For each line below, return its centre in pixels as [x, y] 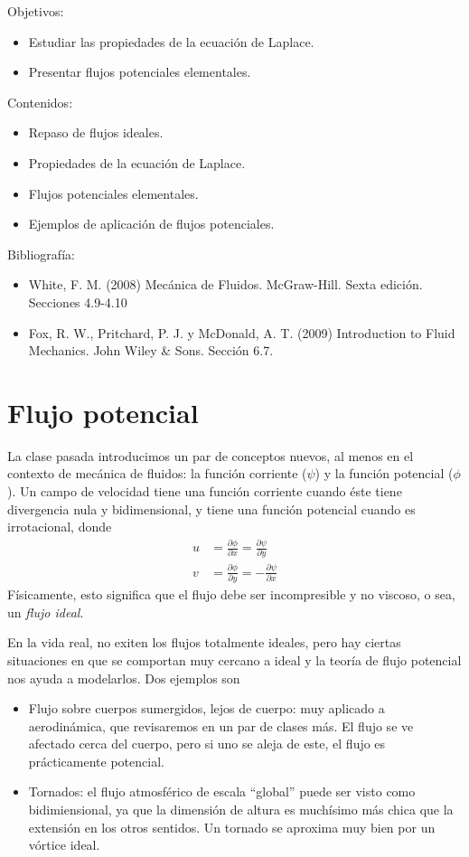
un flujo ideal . [46, 612]
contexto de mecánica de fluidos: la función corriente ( [157, 473]
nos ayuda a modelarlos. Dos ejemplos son [124, 678]
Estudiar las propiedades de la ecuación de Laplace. [171, 41]
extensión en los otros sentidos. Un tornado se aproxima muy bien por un [232, 827]
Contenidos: [40, 102]
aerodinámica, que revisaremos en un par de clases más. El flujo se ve [221, 725]
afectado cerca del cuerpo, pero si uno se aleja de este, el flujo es [207, 744]
